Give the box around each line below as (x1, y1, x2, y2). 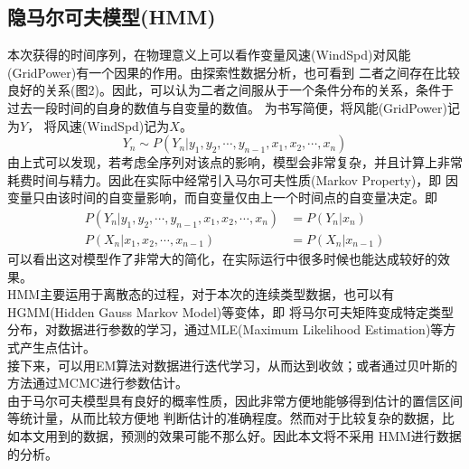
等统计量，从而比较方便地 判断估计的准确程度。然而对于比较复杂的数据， (7, 408, 442, 427)
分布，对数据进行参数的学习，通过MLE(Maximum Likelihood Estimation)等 (7, 320, 444, 339)
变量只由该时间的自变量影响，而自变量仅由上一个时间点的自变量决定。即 (7, 188, 437, 207)
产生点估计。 (19, 337, 96, 356)
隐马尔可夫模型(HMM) (7, 3, 216, 31)
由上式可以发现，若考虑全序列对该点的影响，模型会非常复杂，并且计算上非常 (7, 153, 463, 172)
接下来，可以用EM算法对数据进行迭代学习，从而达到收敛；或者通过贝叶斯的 (7, 355, 458, 374)
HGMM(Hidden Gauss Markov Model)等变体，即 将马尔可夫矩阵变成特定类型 (7, 302, 454, 321)
